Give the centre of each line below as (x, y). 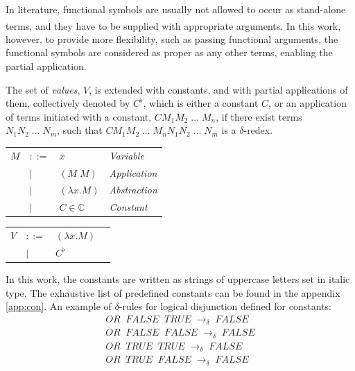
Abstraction (133, 190)
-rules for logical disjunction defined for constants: (225, 306)
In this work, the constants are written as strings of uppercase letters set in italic (178, 279)
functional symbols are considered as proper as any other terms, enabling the (169, 52)
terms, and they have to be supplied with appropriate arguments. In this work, (173, 25)
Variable (127, 155)
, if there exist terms (259, 116)
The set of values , (43, 89)
